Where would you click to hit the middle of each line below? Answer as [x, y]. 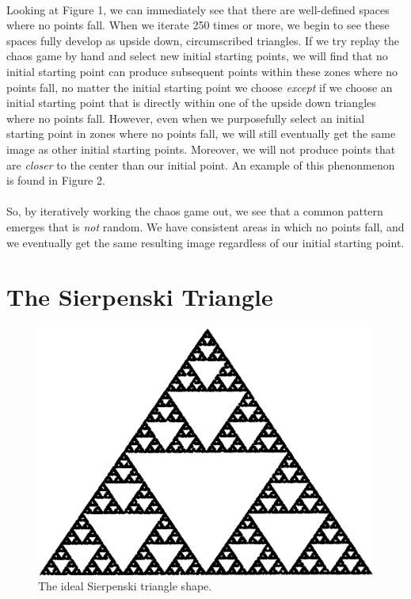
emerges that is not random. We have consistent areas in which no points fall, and [205, 226]
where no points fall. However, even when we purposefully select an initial [186, 118]
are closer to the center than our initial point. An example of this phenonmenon [201, 164]
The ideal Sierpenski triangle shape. [125, 586]
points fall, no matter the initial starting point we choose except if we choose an [200, 87]
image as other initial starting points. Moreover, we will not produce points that [201, 149]
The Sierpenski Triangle [140, 297]
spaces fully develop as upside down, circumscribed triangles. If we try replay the [203, 40]
